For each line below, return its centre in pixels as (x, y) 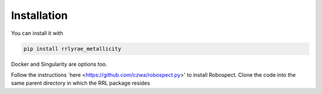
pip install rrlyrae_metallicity (72, 48)
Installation (39, 15)
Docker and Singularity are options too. (59, 64)
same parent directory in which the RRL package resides (80, 83)
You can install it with (37, 33)
